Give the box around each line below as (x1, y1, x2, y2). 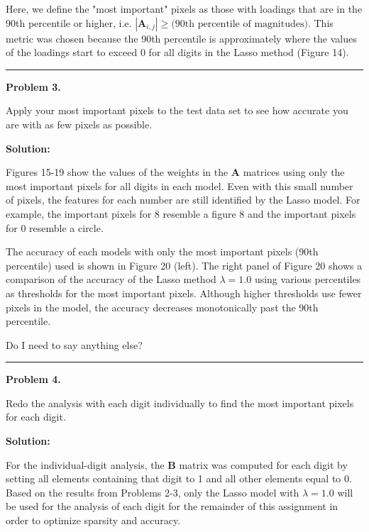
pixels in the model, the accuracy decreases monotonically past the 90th (6, 299, 319, 314)
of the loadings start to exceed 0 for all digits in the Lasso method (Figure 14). (6, 45, 349, 60)
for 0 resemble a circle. (6, 220, 104, 235)
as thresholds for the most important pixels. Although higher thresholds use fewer (6, 285, 362, 300)
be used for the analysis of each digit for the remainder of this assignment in (6, 499, 338, 514)
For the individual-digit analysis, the (6, 457, 165, 472)
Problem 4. (6, 372, 61, 387)
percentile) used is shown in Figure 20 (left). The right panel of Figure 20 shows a (6, 257, 363, 272)
